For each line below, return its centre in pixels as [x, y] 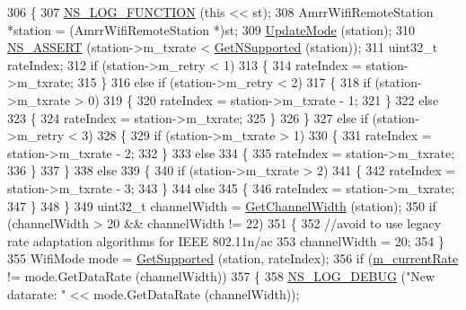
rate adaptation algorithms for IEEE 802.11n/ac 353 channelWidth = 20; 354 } [226, 240]
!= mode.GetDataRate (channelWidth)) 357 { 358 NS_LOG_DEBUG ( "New [221, 275]
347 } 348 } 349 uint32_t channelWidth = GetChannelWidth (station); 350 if [222, 205]
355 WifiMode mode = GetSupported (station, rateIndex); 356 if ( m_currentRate [233, 258]
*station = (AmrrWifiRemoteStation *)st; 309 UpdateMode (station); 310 [211, 29]
